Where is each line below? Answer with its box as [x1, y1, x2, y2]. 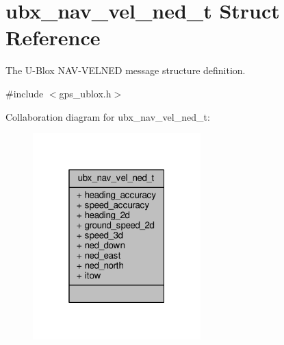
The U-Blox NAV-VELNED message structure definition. [5, 63, 246, 78]
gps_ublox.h [59, 86, 112, 100]
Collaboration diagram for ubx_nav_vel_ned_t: [5, 109, 210, 123]
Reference [5, 23, 101, 51]
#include [5, 86, 44, 100]
